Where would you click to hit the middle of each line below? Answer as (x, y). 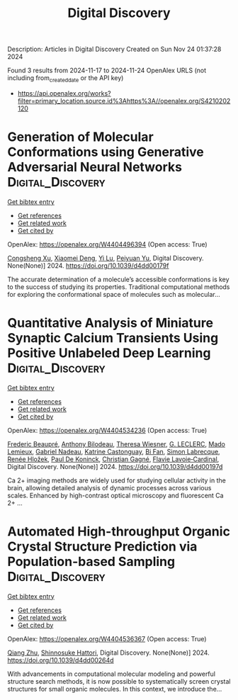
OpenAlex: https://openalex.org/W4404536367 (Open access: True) (107, 638)
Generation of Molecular (80, 137)
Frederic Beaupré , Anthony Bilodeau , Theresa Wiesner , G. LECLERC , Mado (116, 444)
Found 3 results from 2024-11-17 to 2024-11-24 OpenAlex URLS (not (107, 70)
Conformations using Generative (106, 152)
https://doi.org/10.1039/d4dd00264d (61, 660)
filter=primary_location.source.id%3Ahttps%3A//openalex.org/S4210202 (124, 101)
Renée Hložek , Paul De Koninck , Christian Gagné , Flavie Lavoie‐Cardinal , (113, 459)
